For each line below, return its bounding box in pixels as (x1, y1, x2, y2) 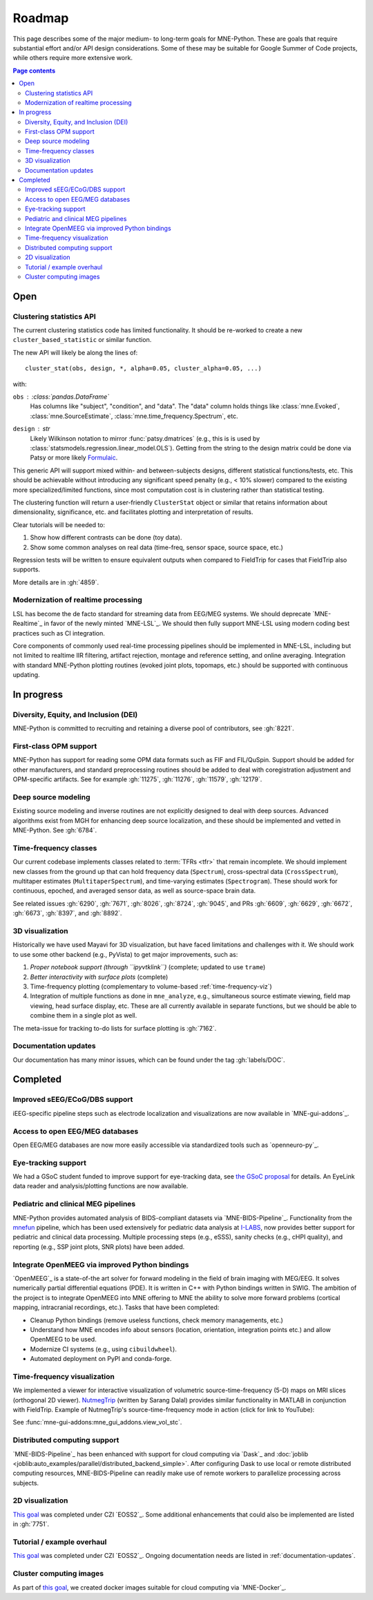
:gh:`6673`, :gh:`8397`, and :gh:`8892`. (12, 909, 122, 917)
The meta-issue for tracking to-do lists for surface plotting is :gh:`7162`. (12, 1024, 217, 1032)
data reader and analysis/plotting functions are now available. (12, 1182, 189, 1190)
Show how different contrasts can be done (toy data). (30, 533, 182, 542)
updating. (12, 671, 41, 679)
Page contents (12, 66, 55, 75)
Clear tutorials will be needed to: (12, 520, 106, 528)
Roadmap (12, 10, 69, 26)
